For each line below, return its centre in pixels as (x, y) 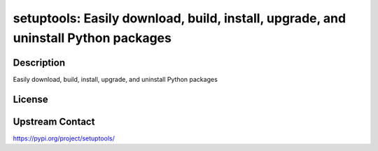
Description (39, 63)
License (30, 99)
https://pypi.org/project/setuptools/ (64, 138)
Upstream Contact (54, 121)
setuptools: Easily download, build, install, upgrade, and (180, 18)
